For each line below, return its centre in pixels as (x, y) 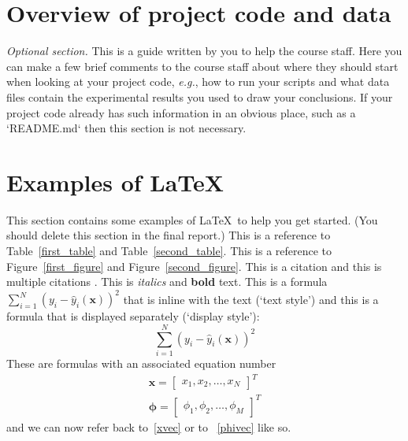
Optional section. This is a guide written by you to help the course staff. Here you (204, 51)
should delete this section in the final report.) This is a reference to (169, 235)
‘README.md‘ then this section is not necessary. (126, 128)
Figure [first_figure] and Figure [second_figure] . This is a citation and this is (194, 266)
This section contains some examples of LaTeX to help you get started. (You (192, 219)
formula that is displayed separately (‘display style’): (133, 316)
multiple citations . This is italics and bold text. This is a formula (167, 282)
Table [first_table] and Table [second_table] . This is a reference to (169, 250)
